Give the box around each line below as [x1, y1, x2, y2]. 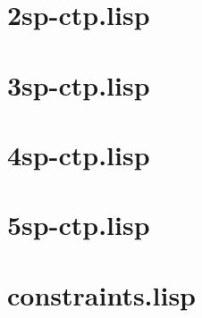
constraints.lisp [7, 276, 197, 313]
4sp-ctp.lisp [7, 136, 150, 172]
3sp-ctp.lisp [7, 66, 150, 103]
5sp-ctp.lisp [7, 206, 150, 243]
